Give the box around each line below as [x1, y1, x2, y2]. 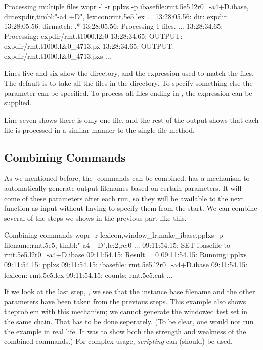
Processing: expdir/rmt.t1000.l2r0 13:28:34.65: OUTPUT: [4, 30, 183, 41]
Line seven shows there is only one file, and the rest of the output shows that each [4, 114, 259, 125]
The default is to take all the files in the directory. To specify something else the [4, 77, 253, 88]
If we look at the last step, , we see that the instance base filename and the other [4, 286, 255, 297]
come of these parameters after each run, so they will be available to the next [4, 192, 244, 203]
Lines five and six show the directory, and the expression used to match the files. [4, 67, 254, 78]
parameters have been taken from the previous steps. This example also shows [4, 296, 246, 306]
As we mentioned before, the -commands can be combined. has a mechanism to [4, 173, 250, 183]
